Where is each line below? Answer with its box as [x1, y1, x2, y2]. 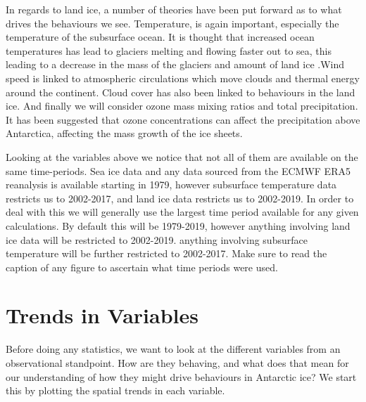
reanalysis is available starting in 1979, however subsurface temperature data [6, 177, 337, 192]
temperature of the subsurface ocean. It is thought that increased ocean [6, 30, 315, 44]
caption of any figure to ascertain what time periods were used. [6, 259, 278, 274]
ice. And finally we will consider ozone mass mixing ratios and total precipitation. [6, 98, 358, 113]
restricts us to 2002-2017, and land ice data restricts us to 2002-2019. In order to [6, 190, 354, 205]
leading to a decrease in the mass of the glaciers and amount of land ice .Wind [6, 57, 345, 72]
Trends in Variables [6, 301, 198, 330]
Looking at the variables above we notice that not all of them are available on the [6, 149, 358, 164]
